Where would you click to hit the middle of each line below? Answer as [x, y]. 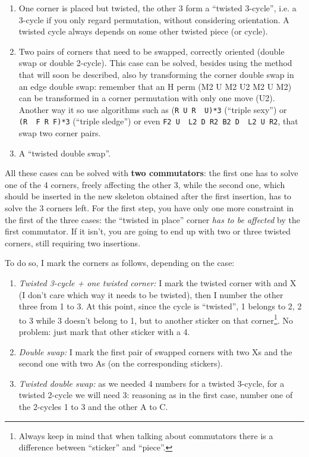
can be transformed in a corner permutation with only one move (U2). [147, 98]
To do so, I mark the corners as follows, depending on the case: [120, 263]
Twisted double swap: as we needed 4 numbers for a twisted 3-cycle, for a [152, 383]
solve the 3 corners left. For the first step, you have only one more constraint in [149, 208]
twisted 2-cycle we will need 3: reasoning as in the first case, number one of [156, 395]
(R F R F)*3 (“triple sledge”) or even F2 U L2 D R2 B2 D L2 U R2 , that [158, 121]
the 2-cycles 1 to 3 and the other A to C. [93, 406]
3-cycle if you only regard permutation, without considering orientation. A [154, 19]
